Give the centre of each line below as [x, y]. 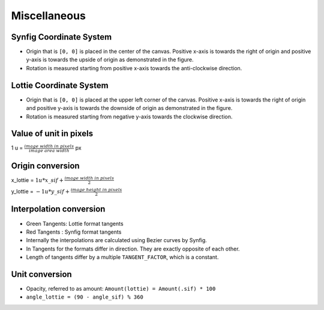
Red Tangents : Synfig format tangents [74, 232]
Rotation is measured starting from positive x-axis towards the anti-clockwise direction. [134, 68]
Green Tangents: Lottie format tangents [75, 223]
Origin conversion [46, 166]
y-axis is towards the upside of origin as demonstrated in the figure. [110, 59]
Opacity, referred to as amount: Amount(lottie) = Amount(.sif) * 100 [121, 289]
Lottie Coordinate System [60, 85]
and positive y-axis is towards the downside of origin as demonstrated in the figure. [129, 108]
